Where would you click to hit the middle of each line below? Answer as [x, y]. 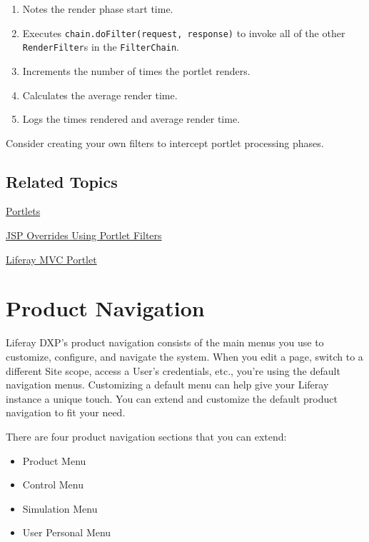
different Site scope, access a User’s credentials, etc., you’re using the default [173, 370]
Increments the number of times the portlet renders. [136, 70]
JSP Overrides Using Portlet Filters [84, 235]
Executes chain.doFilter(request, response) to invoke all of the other [184, 32]
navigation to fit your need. [66, 412]
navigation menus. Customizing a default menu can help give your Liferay [167, 385]
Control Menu [53, 485]
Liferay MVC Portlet [51, 259]
